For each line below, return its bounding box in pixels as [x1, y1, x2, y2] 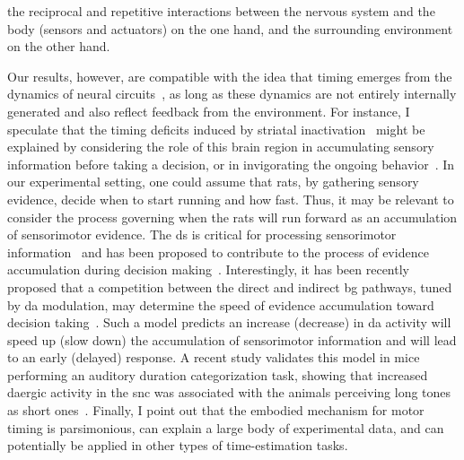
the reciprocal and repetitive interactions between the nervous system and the [7, 2, 435, 20]
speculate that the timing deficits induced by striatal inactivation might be [7, 119, 425, 138]
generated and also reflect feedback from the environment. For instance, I [7, 101, 410, 120]
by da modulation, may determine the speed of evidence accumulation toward [7, 295, 434, 314]
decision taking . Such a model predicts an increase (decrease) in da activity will [7, 313, 451, 332]
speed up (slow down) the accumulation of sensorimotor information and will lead [7, 330, 457, 349]
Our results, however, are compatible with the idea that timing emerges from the [7, 66, 452, 85]
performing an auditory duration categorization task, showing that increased [7, 365, 428, 384]
